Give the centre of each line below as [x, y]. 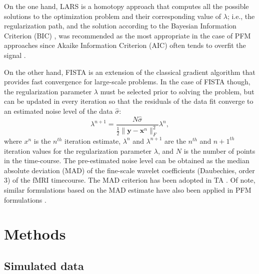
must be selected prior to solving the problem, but [177, 91]
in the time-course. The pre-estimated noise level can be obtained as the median [127, 160]
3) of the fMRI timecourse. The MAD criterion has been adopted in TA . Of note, [130, 180]
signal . [15, 55]
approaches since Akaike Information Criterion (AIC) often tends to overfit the [125, 45]
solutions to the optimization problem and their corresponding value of [113, 16]
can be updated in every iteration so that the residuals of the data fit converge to [129, 101]
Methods [35, 234]
